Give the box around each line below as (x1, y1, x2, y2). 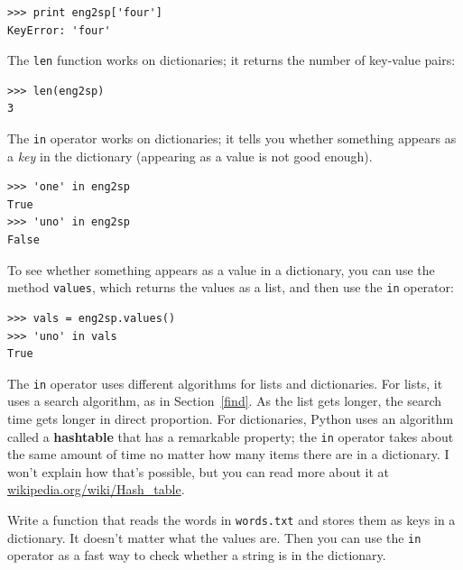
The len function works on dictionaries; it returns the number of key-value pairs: (7, 51, 456, 69)
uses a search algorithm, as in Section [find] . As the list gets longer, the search (7, 391, 442, 410)
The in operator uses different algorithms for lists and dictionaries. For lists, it (7, 373, 443, 392)
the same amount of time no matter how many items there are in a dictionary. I (7, 445, 449, 464)
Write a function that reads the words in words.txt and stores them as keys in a (7, 510, 456, 529)
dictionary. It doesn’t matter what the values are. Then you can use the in (7, 528, 421, 547)
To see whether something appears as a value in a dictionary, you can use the (7, 260, 435, 279)
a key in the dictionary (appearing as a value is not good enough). (7, 146, 373, 165)
